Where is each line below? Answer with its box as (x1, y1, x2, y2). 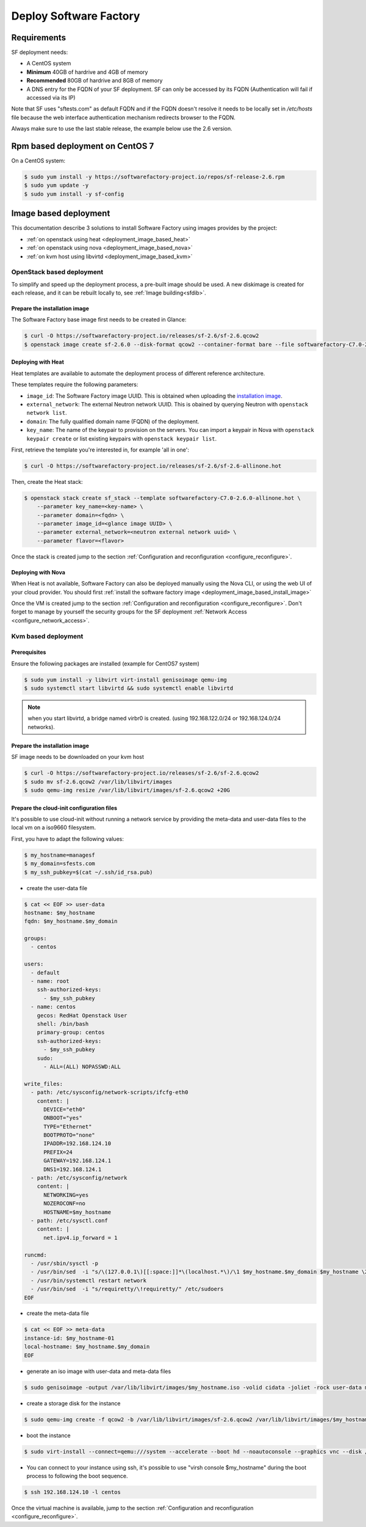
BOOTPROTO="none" (43, 1132, 96, 1139)
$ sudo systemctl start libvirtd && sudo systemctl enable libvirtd (24, 685, 234, 692)
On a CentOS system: (11, 157, 66, 164)
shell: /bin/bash (37, 1020, 89, 1027)
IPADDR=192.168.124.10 (43, 1140, 112, 1147)
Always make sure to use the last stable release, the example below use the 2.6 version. (11, 125, 233, 133)
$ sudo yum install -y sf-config (24, 190, 124, 197)
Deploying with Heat (11, 358, 64, 366)
